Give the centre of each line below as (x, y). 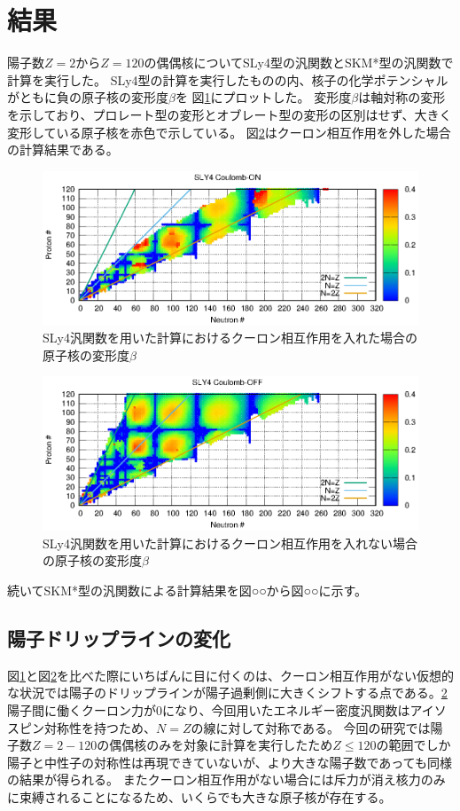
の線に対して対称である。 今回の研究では (311, 727)
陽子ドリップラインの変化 (119, 638)
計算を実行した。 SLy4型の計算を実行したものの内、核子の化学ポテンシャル (228, 79)
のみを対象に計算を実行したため (240, 745)
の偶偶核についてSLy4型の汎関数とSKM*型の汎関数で (299, 63)
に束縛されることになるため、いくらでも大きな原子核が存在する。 (199, 796)
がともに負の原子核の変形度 (88, 97)
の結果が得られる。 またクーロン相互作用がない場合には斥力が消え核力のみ (226, 780)
